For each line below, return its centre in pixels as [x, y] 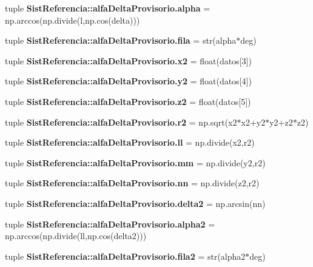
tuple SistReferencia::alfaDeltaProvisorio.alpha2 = [110, 224]
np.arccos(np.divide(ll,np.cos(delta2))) [76, 236]
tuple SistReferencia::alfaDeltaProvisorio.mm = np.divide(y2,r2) [135, 162]
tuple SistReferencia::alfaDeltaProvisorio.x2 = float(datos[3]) [128, 60]
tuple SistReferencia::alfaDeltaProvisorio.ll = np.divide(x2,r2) [130, 142]
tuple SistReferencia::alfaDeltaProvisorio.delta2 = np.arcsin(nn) [135, 203]
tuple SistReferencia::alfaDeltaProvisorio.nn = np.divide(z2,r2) [132, 183]
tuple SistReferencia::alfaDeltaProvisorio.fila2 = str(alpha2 [125, 256]
